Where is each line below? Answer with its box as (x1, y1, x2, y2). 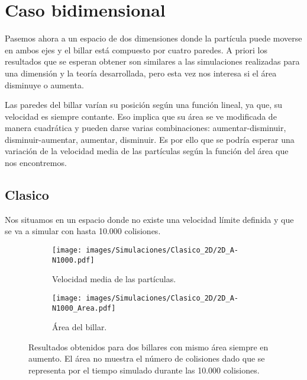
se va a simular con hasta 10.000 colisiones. (5, 225, 161, 237)
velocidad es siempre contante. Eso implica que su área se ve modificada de (5, 110, 277, 122)
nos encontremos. (5, 157, 67, 169)
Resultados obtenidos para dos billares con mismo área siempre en (28, 340, 269, 353)
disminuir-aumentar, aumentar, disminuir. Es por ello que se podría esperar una (5, 133, 295, 145)
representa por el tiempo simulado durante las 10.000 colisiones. (28, 364, 260, 376)
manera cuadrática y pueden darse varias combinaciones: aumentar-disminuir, (5, 122, 286, 134)
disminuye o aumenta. (5, 78, 84, 91)
